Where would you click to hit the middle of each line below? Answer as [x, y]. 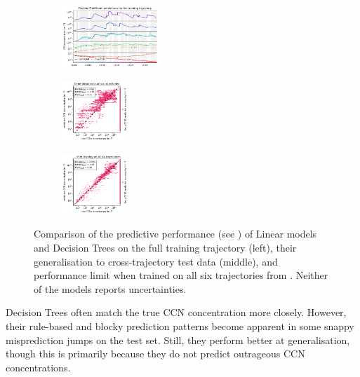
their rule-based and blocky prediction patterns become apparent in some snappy [180, 325]
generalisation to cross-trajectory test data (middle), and [156, 261]
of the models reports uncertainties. [110, 288]
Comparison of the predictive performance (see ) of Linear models [175, 234]
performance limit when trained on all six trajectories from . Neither [181, 275]
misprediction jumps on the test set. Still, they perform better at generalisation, [178, 340]
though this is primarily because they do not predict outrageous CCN [155, 354]
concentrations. [38, 367]
